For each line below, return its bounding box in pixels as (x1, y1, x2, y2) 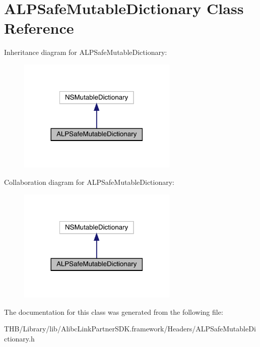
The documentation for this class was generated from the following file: (4, 306, 223, 317)
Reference (4, 18, 74, 38)
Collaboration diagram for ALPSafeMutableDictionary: (4, 176, 174, 187)
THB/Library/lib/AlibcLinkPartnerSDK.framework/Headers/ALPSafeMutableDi (4, 323, 256, 334)
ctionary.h (4, 333, 35, 343)
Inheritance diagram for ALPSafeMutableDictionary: (4, 47, 167, 57)
